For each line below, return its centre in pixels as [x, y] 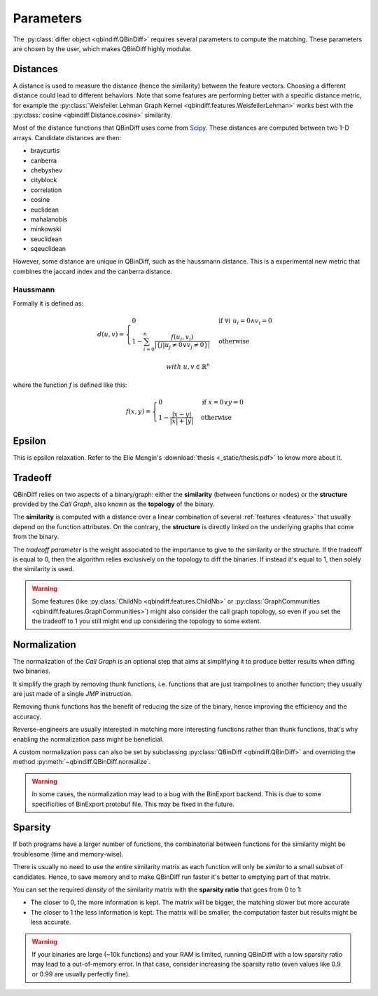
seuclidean [46, 239]
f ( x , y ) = [139, 411]
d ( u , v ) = [111, 334]
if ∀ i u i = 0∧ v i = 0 [245, 321]
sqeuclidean [48, 249]
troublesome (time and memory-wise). [68, 854]
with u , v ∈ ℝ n [188, 366]
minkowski [46, 229]
